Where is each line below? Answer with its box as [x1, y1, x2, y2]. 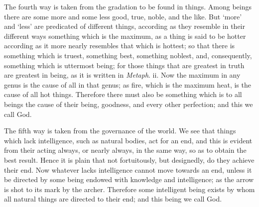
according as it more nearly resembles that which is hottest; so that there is [4, 40, 235, 51]
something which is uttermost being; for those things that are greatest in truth [4, 60, 245, 70]
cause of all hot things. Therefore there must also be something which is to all [4, 89, 242, 100]
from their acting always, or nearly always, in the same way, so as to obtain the [4, 145, 247, 155]
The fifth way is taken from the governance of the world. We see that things [4, 125, 236, 136]
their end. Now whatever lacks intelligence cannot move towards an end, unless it [4, 164, 252, 175]
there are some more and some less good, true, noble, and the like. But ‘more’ [4, 11, 242, 21]
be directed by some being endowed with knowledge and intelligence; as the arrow [4, 174, 254, 185]
